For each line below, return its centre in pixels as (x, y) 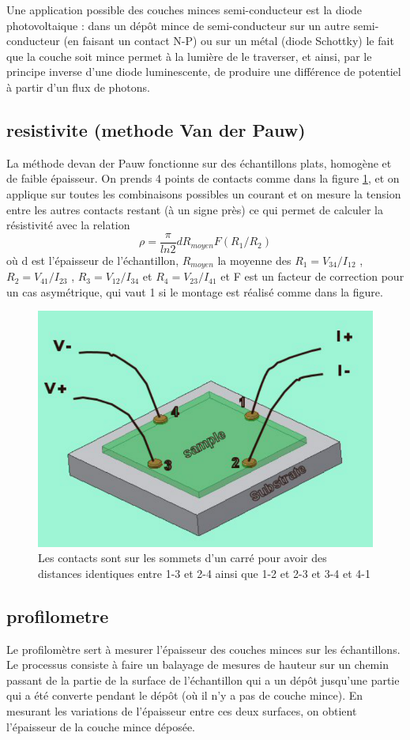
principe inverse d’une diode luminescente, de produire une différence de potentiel (204, 72)
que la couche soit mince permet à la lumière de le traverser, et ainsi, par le (189, 56)
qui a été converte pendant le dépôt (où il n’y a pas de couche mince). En (185, 695)
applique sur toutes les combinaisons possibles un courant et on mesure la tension (204, 193)
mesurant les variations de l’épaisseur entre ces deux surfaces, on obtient (182, 710)
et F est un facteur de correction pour (312, 276)
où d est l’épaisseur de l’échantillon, (93, 260)
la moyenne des (254, 260)
